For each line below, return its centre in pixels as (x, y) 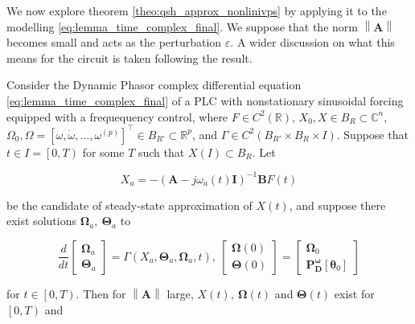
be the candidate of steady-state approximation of (129, 205)
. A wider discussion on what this (312, 42)
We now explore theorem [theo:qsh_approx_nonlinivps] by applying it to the (197, 10)
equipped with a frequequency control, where (117, 116)
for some (103, 152)
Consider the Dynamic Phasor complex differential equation (154, 85)
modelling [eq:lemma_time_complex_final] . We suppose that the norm (182, 26)
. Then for (101, 293)
